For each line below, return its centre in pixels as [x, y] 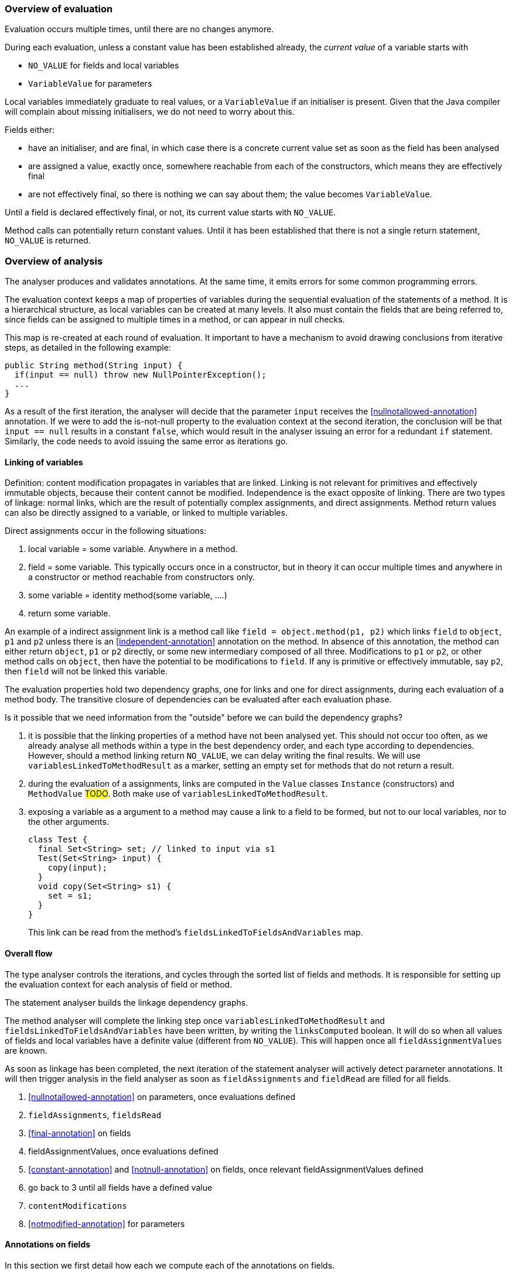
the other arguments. [69, 822]
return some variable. [69, 613]
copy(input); [77, 868]
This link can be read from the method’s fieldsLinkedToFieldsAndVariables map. [196, 933]
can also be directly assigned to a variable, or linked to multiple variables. [146, 513]
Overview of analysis [54, 261]
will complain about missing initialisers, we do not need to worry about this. [150, 112]
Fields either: [30, 130]
